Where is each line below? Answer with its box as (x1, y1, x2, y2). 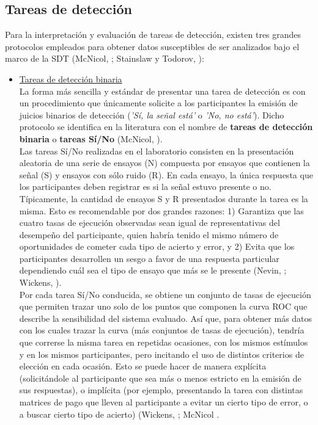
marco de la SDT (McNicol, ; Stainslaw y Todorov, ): (5, 52, 204, 65)
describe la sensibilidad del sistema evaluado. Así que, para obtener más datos (19, 311, 312, 324)
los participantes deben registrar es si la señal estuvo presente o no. (19, 180, 272, 193)
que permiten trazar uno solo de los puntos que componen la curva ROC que (19, 300, 308, 313)
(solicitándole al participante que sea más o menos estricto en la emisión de (19, 371, 301, 384)
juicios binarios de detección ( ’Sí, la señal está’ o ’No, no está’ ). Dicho (19, 108, 284, 121)
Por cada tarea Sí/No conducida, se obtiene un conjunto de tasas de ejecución (19, 288, 311, 300)
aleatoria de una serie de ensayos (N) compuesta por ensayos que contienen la (19, 156, 310, 169)
